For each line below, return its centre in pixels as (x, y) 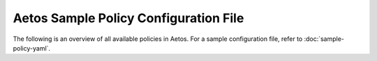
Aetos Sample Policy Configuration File (128, 18)
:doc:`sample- (324, 39)
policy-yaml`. (32, 48)
